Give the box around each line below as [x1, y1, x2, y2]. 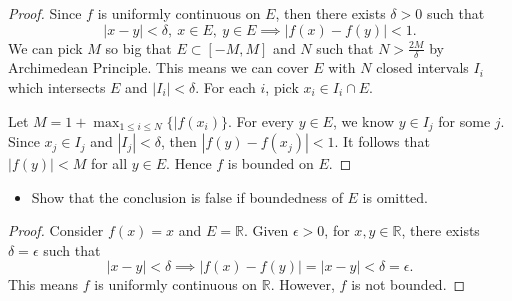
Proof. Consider [8, 220, 104, 241]
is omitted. [362, 186, 429, 207]
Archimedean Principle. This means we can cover [8, 57, 309, 78]
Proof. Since [8, 3, 82, 23]
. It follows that [334, 131, 430, 152]
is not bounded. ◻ [351, 274, 466, 295]
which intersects [8, 77, 106, 98]
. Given [243, 220, 289, 241]
